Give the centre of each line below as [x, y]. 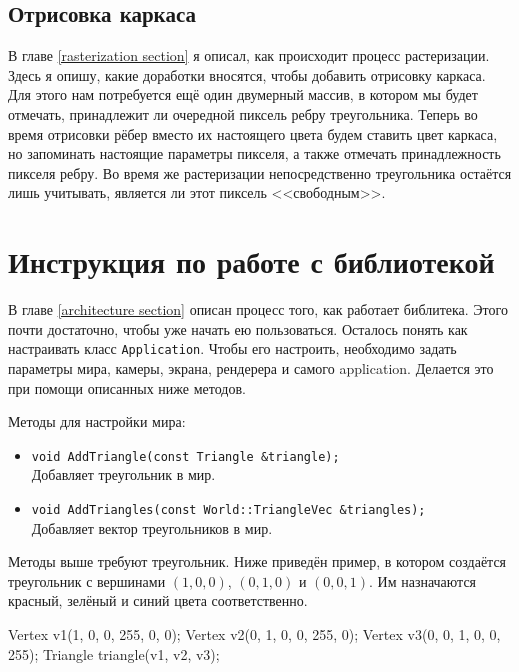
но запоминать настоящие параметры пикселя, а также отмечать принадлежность [254, 153]
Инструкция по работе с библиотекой [251, 261]
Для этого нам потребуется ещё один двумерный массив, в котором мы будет [243, 94]
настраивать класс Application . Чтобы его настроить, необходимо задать [232, 348]
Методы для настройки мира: [97, 421]
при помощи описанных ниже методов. [127, 387]
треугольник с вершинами [87, 580]
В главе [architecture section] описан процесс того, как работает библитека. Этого [258, 309]
